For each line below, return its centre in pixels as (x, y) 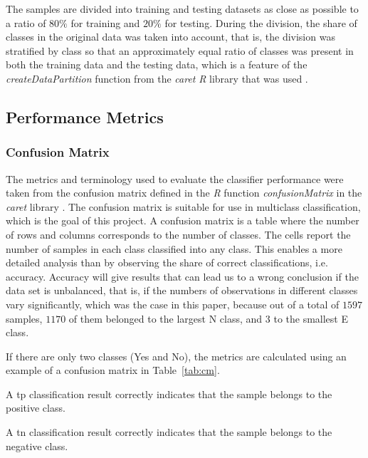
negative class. (37, 446)
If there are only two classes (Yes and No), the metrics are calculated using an (176, 356)
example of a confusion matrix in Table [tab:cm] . (113, 370)
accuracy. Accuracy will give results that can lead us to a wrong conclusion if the (182, 276)
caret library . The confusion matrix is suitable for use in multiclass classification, (183, 206)
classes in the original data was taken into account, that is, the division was (170, 37)
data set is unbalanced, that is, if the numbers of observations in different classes (182, 290)
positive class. (36, 408)
